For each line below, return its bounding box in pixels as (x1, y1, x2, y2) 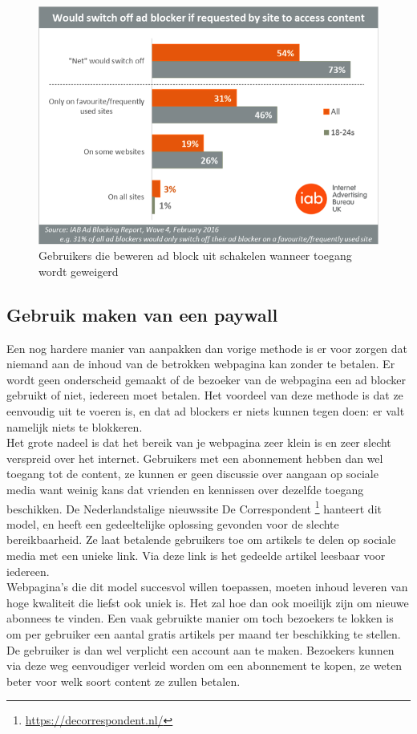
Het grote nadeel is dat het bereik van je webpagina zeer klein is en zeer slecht (6, 434, 391, 451)
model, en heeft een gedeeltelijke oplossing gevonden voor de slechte (6, 515, 339, 532)
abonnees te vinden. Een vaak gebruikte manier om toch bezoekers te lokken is (6, 610, 394, 627)
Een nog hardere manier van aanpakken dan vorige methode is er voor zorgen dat (6, 339, 407, 356)
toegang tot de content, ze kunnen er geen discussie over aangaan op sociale (6, 465, 379, 482)
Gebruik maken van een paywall (6, 302, 278, 326)
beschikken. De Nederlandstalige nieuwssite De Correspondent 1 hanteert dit (6, 497, 382, 517)
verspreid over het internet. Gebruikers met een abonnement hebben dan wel (6, 449, 383, 466)
